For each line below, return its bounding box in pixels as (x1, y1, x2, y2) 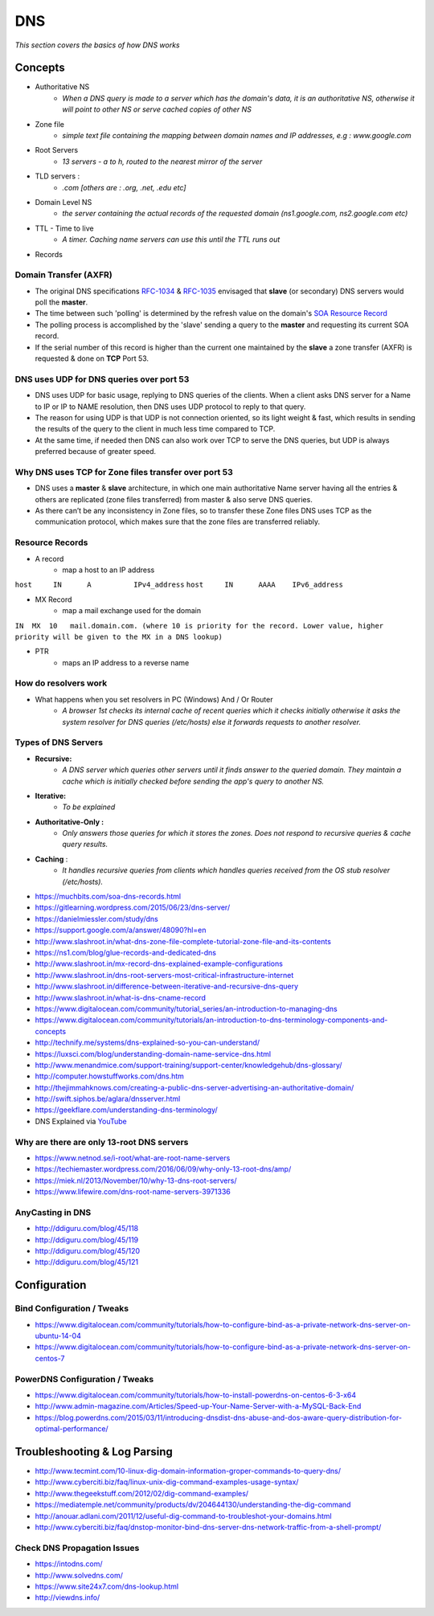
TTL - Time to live (35, 223, 94, 233)
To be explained (62, 802, 116, 812)
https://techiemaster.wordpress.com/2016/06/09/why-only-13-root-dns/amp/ (35, 1164, 292, 1174)
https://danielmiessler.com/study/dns (35, 914, 158, 923)
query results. (62, 840, 108, 849)
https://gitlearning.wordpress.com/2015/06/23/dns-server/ (35, 902, 231, 912)
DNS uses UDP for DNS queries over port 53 (14, 374, 190, 385)
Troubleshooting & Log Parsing (14, 1445, 173, 1458)
